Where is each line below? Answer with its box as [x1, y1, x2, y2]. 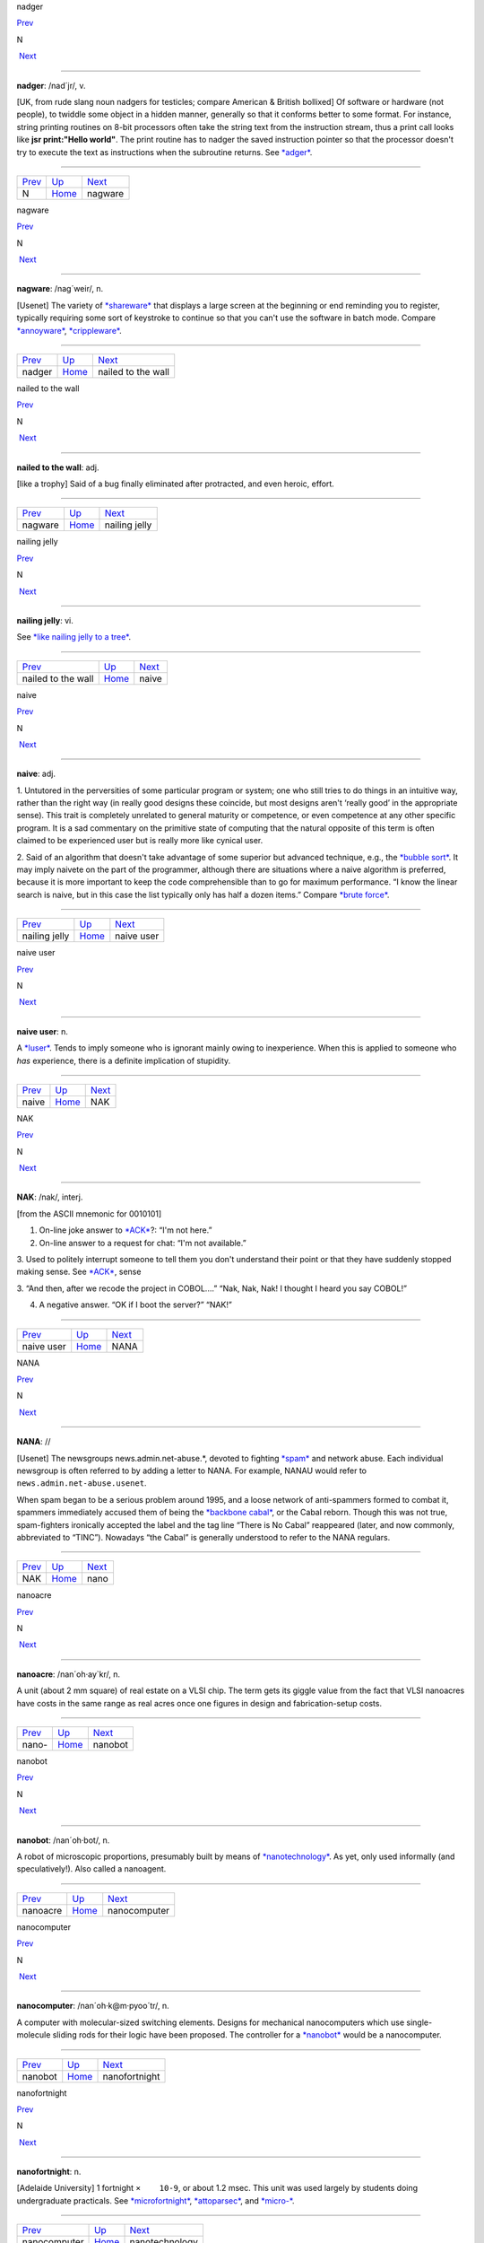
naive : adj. [16, 768, 56, 780]
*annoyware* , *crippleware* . [16, 325, 122, 336]
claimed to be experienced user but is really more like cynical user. [16, 835, 264, 846]
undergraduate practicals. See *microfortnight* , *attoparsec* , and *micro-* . [16, 2195, 295, 2206]
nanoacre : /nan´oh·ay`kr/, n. [16, 1669, 121, 1680]
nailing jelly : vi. [16, 615, 73, 625]
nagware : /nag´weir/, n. [16, 284, 103, 294]
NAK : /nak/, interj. [16, 1191, 83, 1202]
